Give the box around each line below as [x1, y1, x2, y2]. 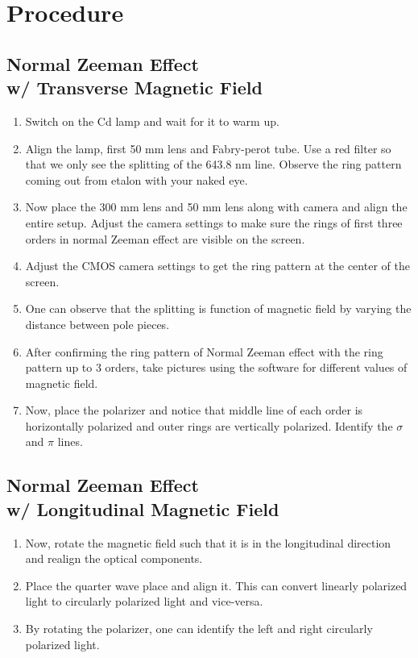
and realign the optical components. [25, 550, 203, 567]
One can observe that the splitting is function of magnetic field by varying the [25, 300, 412, 317]
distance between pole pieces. [25, 315, 170, 332]
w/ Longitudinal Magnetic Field [6, 496, 279, 521]
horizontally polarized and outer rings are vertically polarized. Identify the [25, 417, 393, 434]
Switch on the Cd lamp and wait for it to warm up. [25, 112, 279, 129]
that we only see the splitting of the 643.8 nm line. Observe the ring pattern [25, 156, 402, 173]
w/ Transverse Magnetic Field [6, 75, 263, 100]
